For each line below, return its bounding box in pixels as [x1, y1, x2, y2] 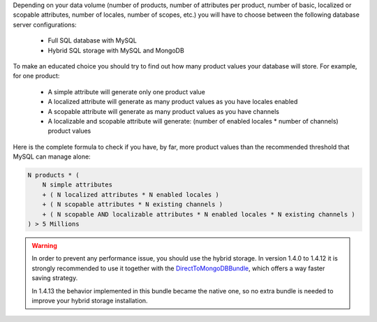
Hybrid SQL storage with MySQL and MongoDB [47, 46, 184, 54]
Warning [31, 242, 57, 249]
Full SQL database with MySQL [47, 36, 138, 45]
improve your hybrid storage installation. [31, 296, 148, 305]
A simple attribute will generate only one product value [47, 87, 205, 96]
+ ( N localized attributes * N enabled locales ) [42, 191, 219, 198]
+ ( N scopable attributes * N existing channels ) [42, 200, 223, 209]
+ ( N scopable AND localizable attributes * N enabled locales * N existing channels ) [42, 210, 355, 218]
